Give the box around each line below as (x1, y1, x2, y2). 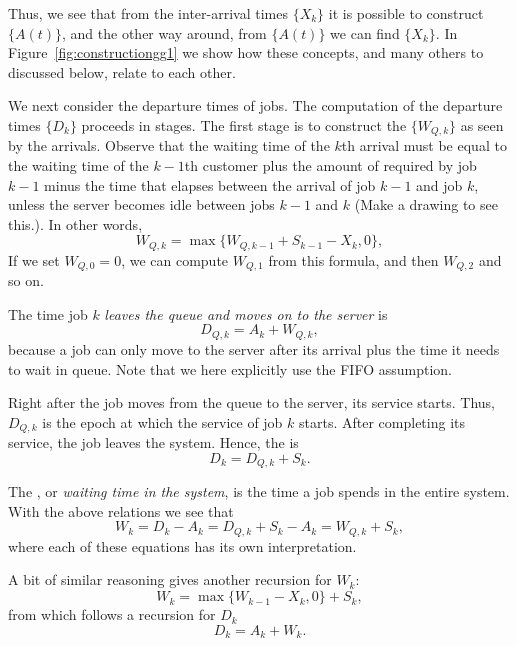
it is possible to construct (328, 3, 484, 23)
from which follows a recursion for (8, 604, 216, 625)
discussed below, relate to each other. (8, 61, 236, 82)
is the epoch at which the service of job (42, 411, 283, 432)
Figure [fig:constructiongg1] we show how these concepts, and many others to (8, 42, 484, 63)
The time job (8, 303, 88, 324)
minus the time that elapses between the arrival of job (44, 174, 376, 195)
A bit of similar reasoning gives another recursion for (8, 569, 332, 590)
